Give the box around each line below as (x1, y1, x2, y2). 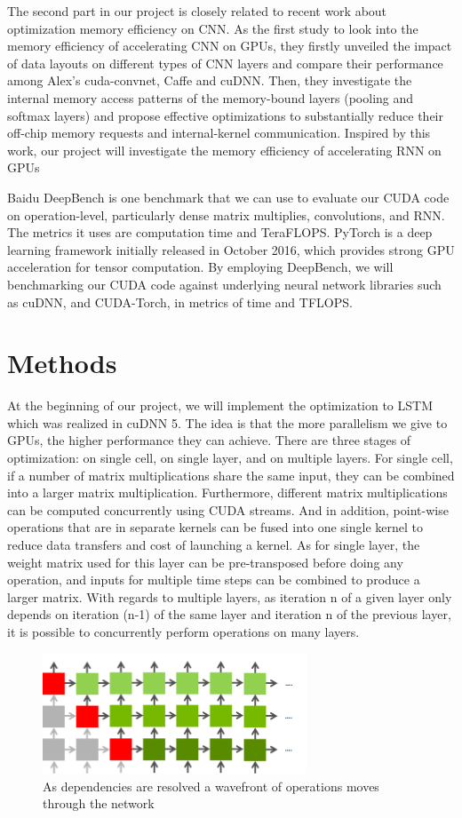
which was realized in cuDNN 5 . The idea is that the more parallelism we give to (7, 413, 448, 432)
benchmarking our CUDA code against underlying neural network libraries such (7, 274, 442, 293)
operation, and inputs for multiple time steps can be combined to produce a (7, 570, 420, 589)
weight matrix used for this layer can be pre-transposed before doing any (7, 552, 403, 571)
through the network (43, 794, 155, 813)
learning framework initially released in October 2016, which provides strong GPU (7, 240, 455, 258)
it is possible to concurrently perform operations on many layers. (7, 622, 360, 640)
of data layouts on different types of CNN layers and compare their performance (7, 53, 443, 72)
